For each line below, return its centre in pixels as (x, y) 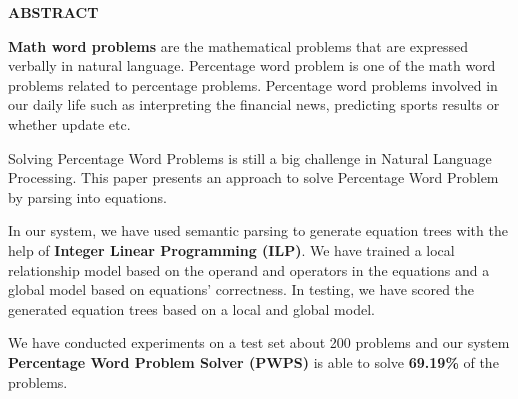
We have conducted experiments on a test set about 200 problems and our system (259, 342)
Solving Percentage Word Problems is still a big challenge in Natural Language (250, 157)
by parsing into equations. (87, 196)
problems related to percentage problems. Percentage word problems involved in (253, 84)
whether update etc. (69, 123)
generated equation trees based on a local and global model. (191, 308)
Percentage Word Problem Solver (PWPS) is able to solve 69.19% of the (253, 361)
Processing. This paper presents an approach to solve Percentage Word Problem (253, 177)
